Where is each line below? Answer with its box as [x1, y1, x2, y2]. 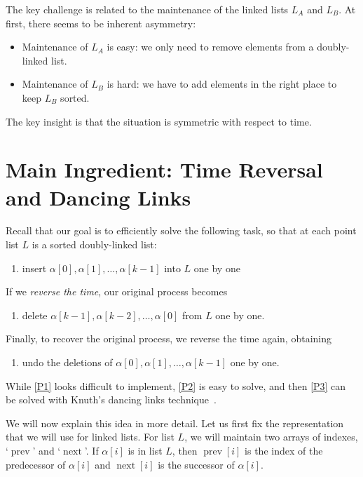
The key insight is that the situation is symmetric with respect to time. [6, 114, 312, 128]
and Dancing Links [6, 182, 191, 211]
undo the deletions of [22, 355, 113, 370]
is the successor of [158, 457, 235, 471]
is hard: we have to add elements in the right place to [107, 76, 337, 91]
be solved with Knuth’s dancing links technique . [6, 392, 217, 407]
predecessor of [6, 457, 66, 471]
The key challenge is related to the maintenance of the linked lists [6, 2, 289, 16]
